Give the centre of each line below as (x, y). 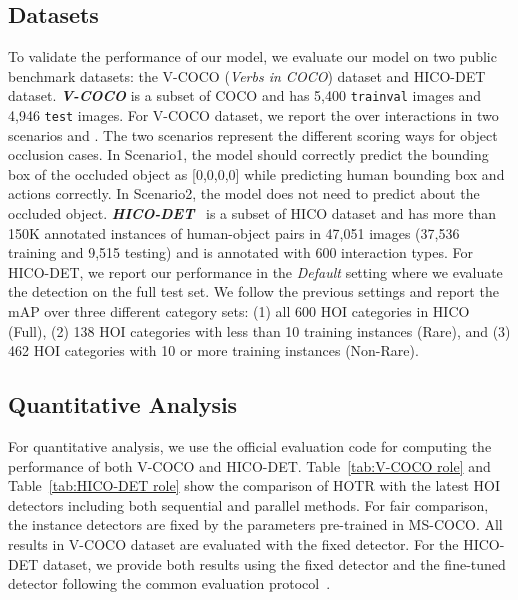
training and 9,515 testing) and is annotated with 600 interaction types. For (240, 252)
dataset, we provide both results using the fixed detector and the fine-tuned (274, 563)
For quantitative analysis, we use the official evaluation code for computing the (250, 446)
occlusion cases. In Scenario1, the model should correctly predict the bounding (248, 154)
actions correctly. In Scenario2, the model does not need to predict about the (244, 193)
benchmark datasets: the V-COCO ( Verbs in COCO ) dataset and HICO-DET (247, 75)
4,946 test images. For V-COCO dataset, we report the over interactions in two (253, 115)
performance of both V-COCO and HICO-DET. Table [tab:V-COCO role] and (249, 465)
